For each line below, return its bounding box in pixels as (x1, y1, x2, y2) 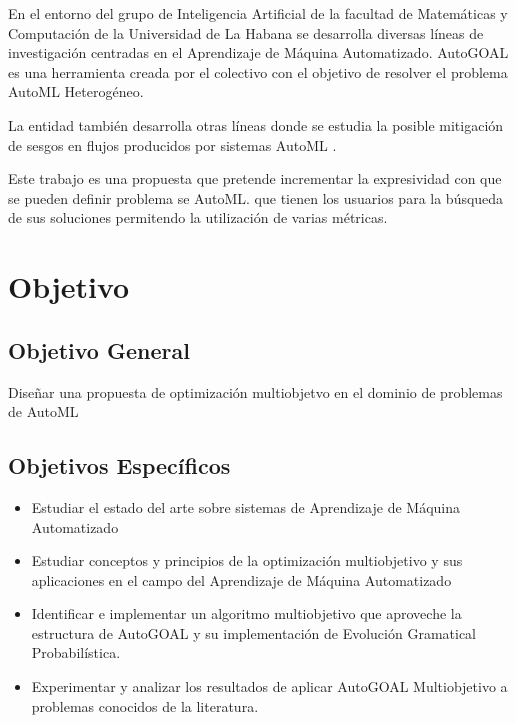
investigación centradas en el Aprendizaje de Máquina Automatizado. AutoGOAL (8, 42, 509, 63)
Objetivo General (8, 334, 190, 365)
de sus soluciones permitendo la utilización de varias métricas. (8, 207, 388, 228)
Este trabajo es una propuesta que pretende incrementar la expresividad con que (8, 168, 502, 189)
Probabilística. (31, 642, 121, 663)
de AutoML (8, 401, 79, 422)
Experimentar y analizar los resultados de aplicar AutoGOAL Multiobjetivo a (31, 676, 508, 697)
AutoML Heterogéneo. (8, 81, 144, 102)
